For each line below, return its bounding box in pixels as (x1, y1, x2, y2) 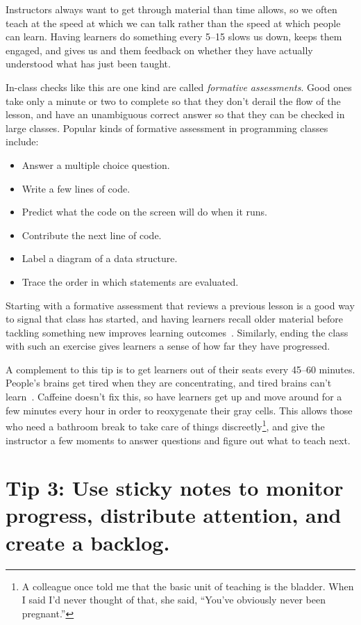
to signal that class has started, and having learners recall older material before (6, 311, 344, 326)
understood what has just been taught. (6, 56, 171, 71)
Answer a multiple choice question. (22, 157, 170, 172)
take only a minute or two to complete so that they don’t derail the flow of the (6, 93, 341, 108)
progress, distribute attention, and (6, 501, 342, 529)
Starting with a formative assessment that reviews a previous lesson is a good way (6, 298, 355, 312)
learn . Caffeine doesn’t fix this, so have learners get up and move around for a (6, 389, 342, 404)
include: (6, 134, 39, 149)
